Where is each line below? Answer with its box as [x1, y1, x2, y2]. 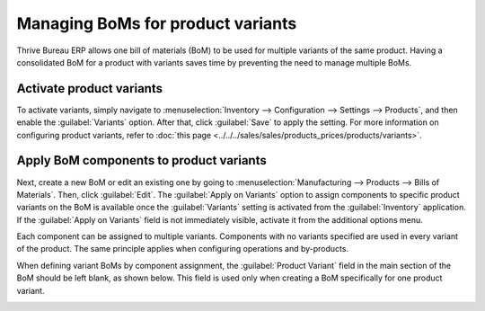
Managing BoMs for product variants [16, 13, 297, 33]
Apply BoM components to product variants [16, 153, 267, 168]
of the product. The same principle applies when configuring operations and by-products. [16, 244, 349, 254]
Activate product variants [16, 81, 163, 96]
